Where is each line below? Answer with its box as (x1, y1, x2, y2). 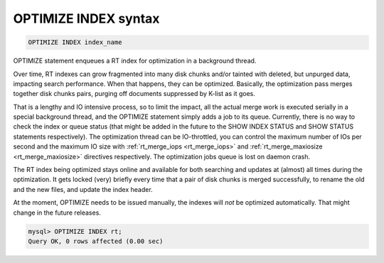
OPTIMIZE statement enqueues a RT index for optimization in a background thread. (13, 57, 257, 65)
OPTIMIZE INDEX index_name (28, 38, 122, 46)
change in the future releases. (13, 208, 101, 217)
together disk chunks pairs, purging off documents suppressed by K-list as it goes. (13, 90, 255, 98)
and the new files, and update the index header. (13, 185, 153, 193)
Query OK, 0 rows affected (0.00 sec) (28, 237, 164, 245)
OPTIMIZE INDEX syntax (13, 11, 160, 26)
